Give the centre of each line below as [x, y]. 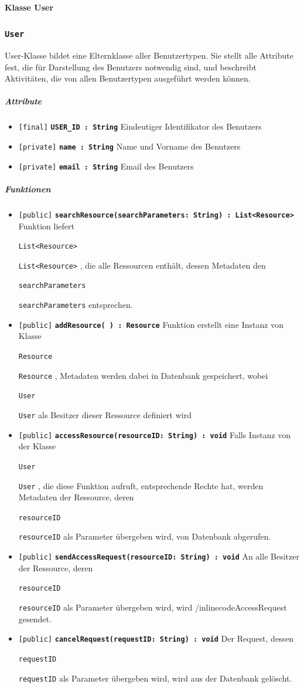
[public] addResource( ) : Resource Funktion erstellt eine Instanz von [151, 324]
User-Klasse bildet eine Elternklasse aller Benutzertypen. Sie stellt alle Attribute [149, 55]
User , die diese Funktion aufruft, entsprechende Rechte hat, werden [141, 485]
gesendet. [35, 618]
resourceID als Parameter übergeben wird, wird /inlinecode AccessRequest [153, 607]
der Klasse [37, 446]
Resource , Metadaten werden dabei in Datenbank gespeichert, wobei [143, 375]
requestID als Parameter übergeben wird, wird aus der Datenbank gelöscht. [155, 678]
